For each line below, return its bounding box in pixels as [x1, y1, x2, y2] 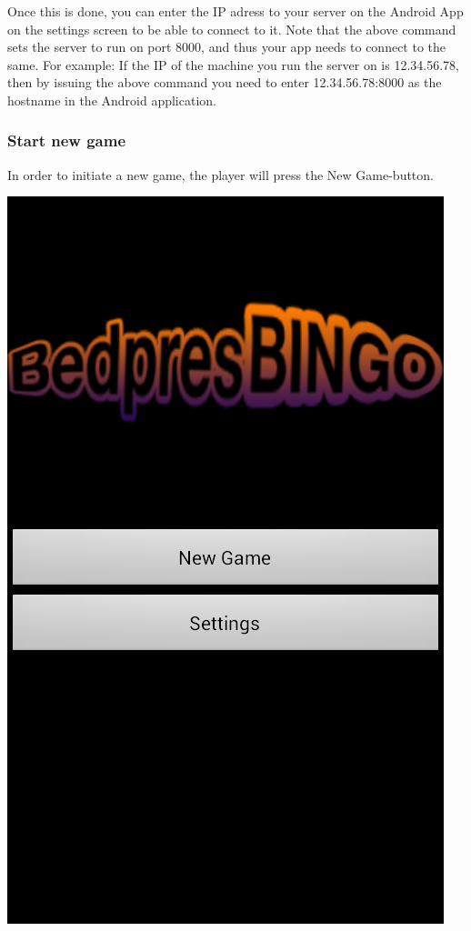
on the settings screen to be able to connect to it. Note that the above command [7, 19, 456, 38]
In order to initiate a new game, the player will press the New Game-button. [7, 165, 434, 184]
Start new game [7, 129, 126, 152]
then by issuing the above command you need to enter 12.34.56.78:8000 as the [7, 73, 442, 92]
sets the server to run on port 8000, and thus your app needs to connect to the [7, 37, 446, 56]
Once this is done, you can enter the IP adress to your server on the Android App [7, 2, 464, 20]
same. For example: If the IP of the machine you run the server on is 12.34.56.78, [7, 55, 459, 74]
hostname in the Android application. [7, 90, 216, 109]
